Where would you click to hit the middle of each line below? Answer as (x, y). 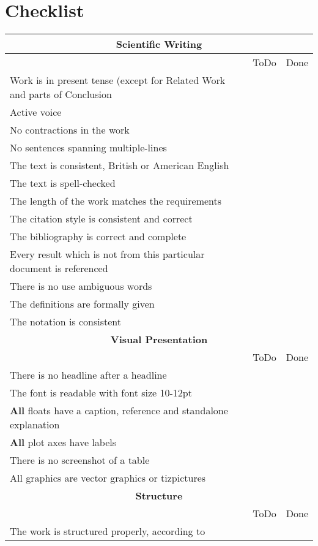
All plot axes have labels (63, 442)
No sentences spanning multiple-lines (88, 148)
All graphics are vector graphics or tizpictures (108, 478)
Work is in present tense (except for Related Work (118, 80)
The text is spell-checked (63, 183)
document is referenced (59, 268)
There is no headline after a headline (88, 375)
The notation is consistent (66, 322)
